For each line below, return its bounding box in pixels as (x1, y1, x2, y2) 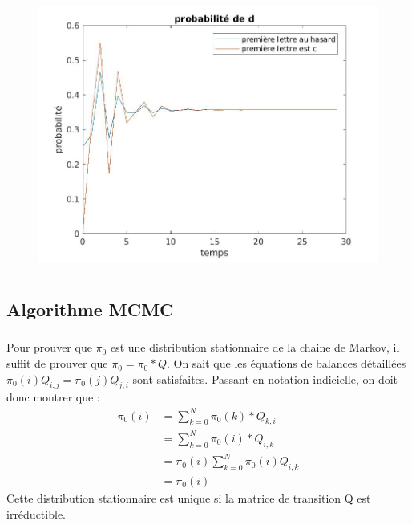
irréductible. (6, 505, 66, 522)
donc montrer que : (6, 389, 100, 405)
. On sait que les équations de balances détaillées (166, 355, 406, 372)
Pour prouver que (6, 339, 92, 356)
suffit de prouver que (6, 355, 108, 372)
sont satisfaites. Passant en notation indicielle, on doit (132, 370, 398, 387)
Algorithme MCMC (6, 297, 174, 322)
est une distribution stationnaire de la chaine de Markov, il (110, 339, 400, 356)
